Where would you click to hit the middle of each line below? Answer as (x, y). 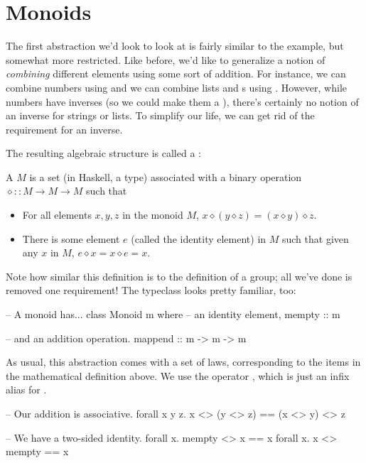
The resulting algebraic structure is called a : (103, 153)
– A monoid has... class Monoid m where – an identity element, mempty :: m (173, 314)
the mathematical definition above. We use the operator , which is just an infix (178, 375)
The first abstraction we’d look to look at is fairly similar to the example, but (175, 46)
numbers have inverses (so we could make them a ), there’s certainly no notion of (182, 101)
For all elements (57, 215)
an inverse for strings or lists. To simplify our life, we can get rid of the (160, 115)
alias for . (26, 390)
